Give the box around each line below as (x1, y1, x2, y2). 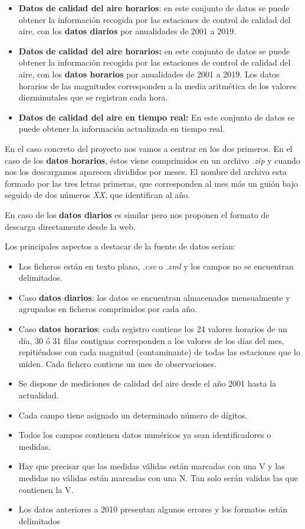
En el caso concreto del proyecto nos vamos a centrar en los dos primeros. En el (5, 142, 293, 154)
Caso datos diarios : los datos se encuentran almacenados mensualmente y (18, 291, 290, 303)
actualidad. (18, 389, 59, 401)
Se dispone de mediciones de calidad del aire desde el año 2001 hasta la (18, 377, 277, 390)
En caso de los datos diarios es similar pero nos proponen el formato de (5, 208, 270, 220)
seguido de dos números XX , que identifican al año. (5, 189, 190, 201)
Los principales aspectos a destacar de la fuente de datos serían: (5, 240, 235, 252)
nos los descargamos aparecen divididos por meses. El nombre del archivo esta (5, 165, 287, 178)
